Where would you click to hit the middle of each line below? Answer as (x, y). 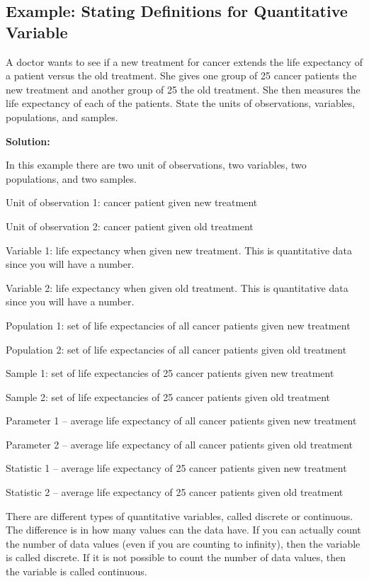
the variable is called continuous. (76, 571)
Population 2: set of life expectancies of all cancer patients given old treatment (176, 349)
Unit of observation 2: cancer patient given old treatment (130, 226)
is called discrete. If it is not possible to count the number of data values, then (176, 557)
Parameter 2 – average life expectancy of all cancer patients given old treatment (180, 444)
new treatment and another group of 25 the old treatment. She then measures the (183, 89)
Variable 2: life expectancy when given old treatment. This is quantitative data (177, 287)
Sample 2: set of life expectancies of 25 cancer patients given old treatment (168, 396)
